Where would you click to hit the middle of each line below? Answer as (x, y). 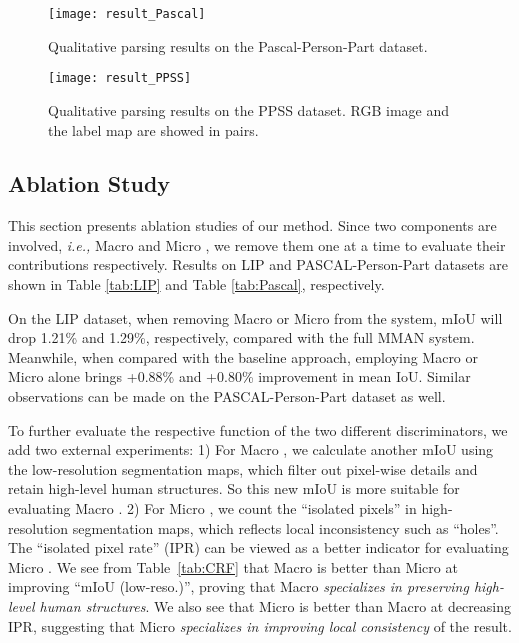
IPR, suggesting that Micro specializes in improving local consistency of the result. (260, 625)
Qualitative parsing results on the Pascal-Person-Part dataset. (238, 45)
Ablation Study (89, 183)
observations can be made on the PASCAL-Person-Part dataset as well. (227, 396)
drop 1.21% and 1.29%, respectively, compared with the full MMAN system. (241, 337)
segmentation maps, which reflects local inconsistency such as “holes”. (285, 527)
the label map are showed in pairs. (153, 129)
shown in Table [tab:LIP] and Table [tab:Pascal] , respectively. (196, 284)
